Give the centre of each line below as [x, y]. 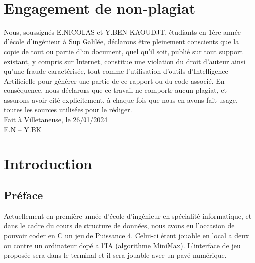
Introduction [48, 163]
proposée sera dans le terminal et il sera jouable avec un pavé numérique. [115, 255]
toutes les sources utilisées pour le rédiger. [68, 110]
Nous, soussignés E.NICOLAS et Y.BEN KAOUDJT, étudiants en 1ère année [123, 32]
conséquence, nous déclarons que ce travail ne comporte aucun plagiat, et [115, 90]
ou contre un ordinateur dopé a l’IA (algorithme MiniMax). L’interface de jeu [122, 245]
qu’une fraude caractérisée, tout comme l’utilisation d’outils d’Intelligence [116, 71]
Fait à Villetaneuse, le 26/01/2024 [56, 120]
